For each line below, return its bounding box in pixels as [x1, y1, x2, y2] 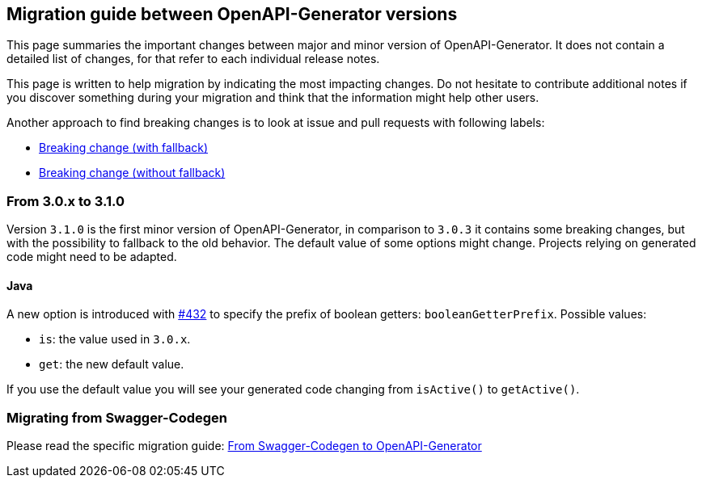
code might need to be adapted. [6, 250, 177, 264]
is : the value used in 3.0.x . [39, 332, 191, 347]
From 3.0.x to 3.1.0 [6, 192, 125, 209]
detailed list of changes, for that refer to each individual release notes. [6, 52, 380, 66]
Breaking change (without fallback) [39, 166, 226, 180]
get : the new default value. [39, 357, 184, 372]
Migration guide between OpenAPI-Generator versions [6, 4, 458, 24]
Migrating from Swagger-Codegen [6, 409, 228, 426]
